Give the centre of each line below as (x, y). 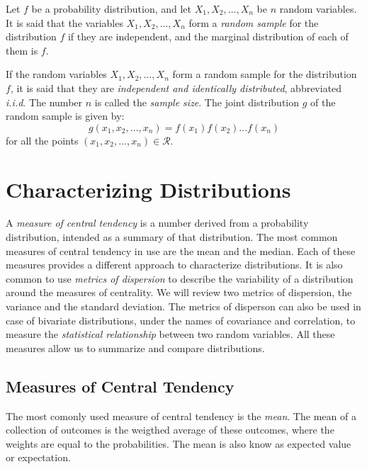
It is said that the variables (64, 22)
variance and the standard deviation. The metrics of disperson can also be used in (183, 306)
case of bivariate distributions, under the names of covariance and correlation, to (181, 320)
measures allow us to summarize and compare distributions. (135, 347)
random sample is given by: (65, 116)
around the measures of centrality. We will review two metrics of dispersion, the (179, 292)
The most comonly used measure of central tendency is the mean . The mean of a (181, 416)
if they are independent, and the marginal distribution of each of (208, 36)
